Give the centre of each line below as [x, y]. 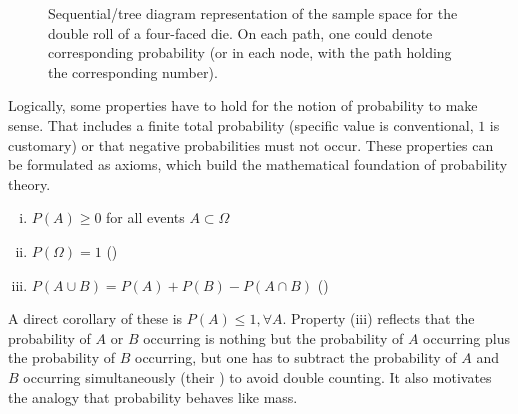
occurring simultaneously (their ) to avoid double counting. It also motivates [257, 376]
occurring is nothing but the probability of [273, 337]
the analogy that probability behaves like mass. [153, 396]
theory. [29, 183]
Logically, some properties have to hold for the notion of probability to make [243, 105]
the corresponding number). [133, 71]
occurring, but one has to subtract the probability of [295, 357]
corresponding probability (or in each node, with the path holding [250, 52]
